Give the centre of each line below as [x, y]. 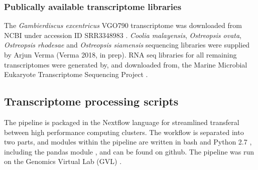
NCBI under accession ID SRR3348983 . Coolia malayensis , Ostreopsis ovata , [123, 35]
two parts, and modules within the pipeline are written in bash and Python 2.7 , [128, 142]
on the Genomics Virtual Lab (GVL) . [63, 161]
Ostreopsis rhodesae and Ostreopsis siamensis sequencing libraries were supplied [127, 45]
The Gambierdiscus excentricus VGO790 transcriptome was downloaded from [123, 25]
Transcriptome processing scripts [91, 101]
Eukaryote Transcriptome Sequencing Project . [76, 74]
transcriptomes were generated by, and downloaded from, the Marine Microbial [126, 64]
